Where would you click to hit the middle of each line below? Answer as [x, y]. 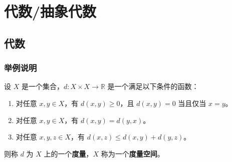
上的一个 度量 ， [68, 153]
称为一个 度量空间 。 [133, 153]
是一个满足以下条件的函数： [153, 86]
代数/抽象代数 [50, 11]
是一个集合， [42, 86]
